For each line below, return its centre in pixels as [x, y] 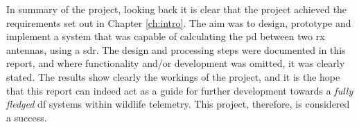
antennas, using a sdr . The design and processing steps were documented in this [176, 49]
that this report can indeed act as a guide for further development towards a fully [180, 90]
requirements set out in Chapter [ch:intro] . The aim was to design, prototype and [179, 22]
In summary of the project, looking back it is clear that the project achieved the [177, 9]
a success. [27, 117]
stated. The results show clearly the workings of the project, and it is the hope [173, 76]
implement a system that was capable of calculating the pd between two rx [166, 36]
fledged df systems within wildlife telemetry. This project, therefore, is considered [178, 104]
